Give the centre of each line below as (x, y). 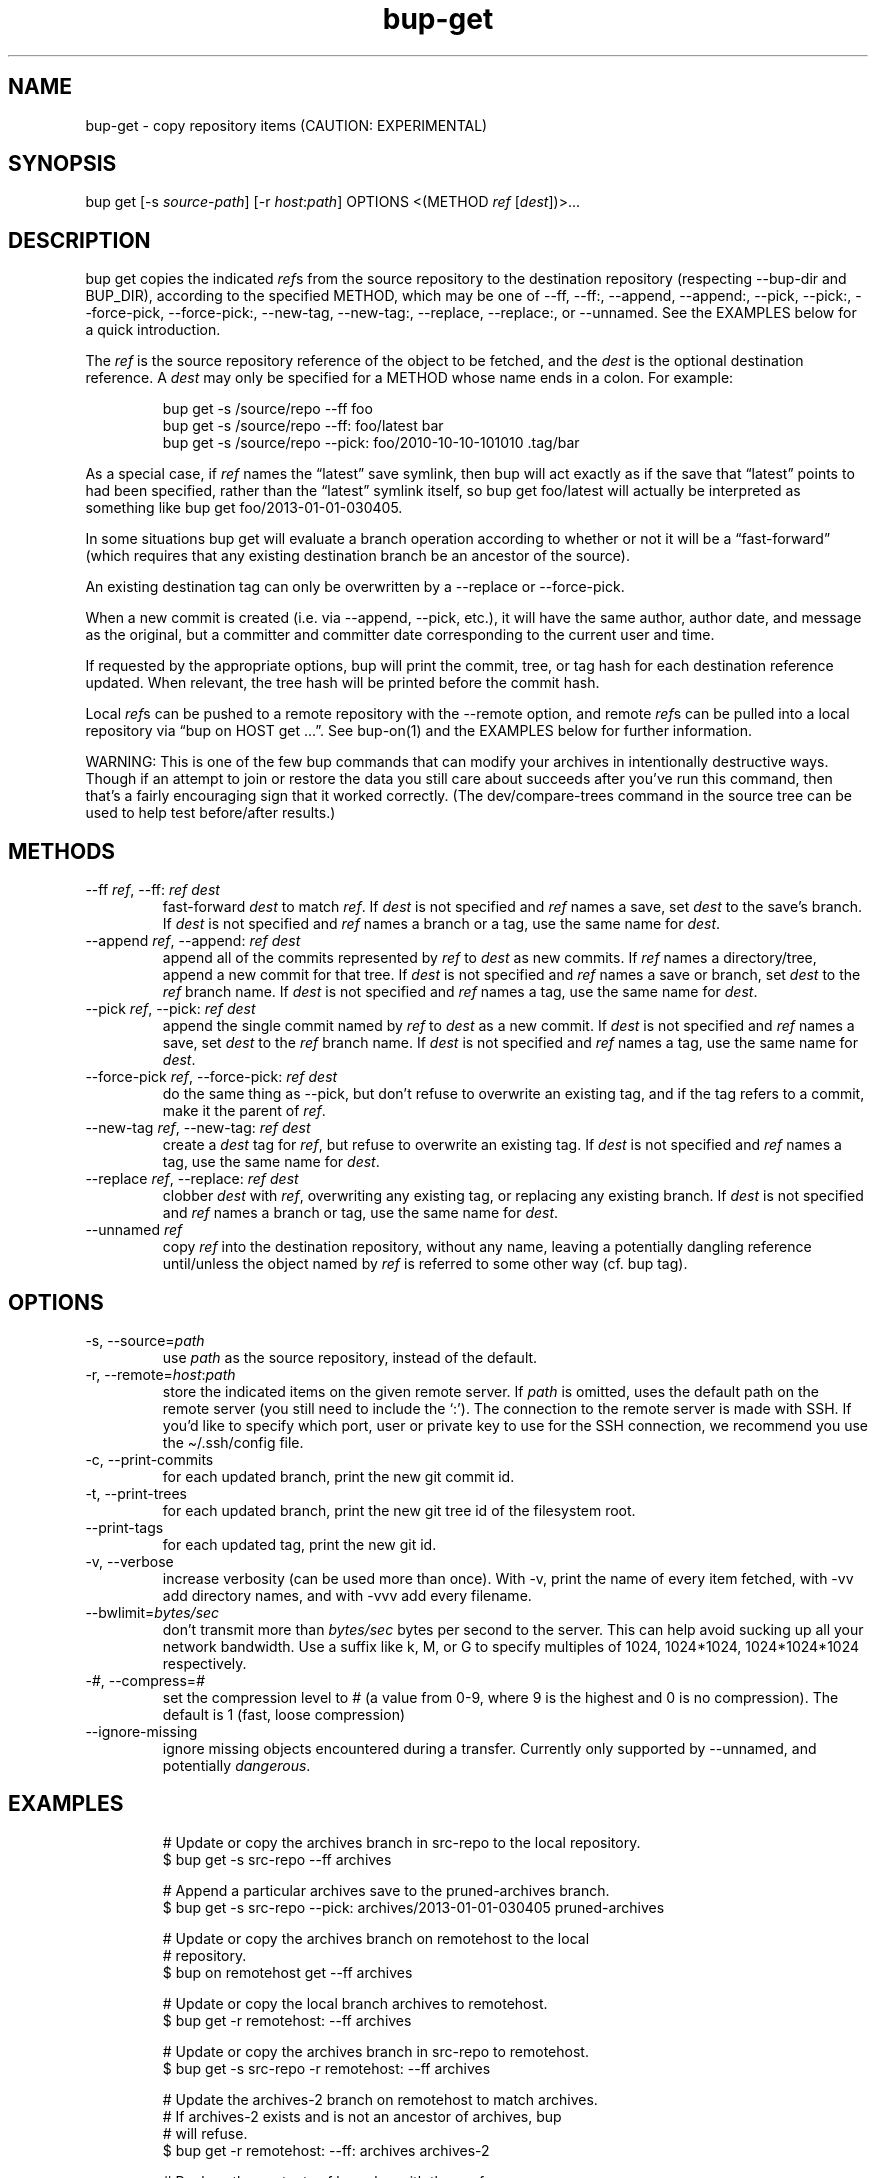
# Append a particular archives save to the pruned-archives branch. (386, 1890)
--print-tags (124, 1527)
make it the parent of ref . (244, 1111)
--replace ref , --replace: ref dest (192, 1179)
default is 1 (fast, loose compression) (284, 1714)
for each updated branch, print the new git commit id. (338, 1476)
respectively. (204, 1663)
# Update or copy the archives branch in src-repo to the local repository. (401, 1842)
